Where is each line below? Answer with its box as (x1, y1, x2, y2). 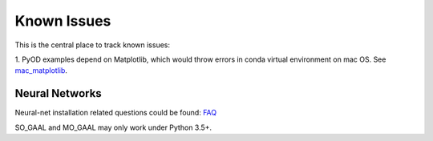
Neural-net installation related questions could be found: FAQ (14, 108, 217, 118)
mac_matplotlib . (14, 66, 68, 75)
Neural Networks (14, 87, 102, 100)
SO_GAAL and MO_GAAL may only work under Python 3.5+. (14, 123, 212, 132)
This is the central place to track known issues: (14, 40, 171, 50)
